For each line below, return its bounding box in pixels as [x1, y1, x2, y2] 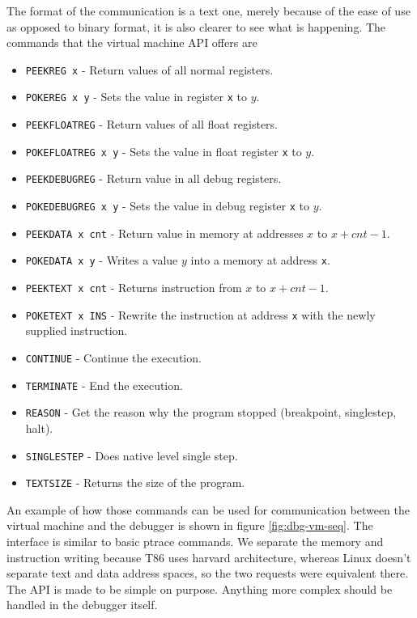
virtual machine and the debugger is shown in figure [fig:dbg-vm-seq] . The [6, 517, 373, 534]
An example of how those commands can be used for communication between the [6, 501, 410, 518]
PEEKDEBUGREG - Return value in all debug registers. [25, 170, 282, 187]
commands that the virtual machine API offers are [6, 34, 257, 51]
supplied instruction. [25, 322, 128, 339]
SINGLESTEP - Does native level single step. [25, 447, 238, 463]
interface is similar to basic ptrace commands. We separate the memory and [6, 533, 384, 549]
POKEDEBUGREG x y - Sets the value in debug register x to [25, 197, 309, 214]
